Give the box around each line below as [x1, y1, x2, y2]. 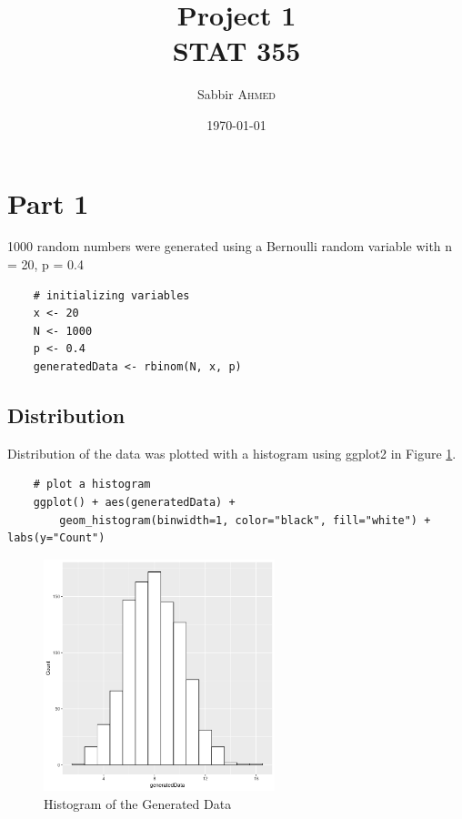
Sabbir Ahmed [196, 85, 276, 104]
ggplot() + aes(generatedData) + [33, 495, 236, 509]
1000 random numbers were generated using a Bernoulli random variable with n [7, 237, 453, 256]
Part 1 [7, 184, 89, 221]
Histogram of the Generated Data [44, 794, 232, 813]
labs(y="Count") [7, 531, 105, 545]
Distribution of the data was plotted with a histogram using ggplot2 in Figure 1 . [7, 443, 457, 462]
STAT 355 [172, 32, 301, 69]
